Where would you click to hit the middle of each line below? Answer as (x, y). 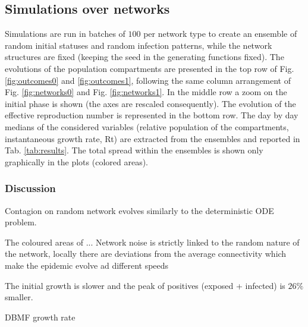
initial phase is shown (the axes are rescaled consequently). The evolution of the (150, 103)
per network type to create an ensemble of (220, 34)
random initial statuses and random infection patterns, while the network (139, 45)
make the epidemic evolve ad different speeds (87, 265)
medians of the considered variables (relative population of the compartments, (147, 126)
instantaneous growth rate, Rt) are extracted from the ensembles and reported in (153, 138)
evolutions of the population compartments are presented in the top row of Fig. (150, 68)
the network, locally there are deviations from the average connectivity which (146, 254)
